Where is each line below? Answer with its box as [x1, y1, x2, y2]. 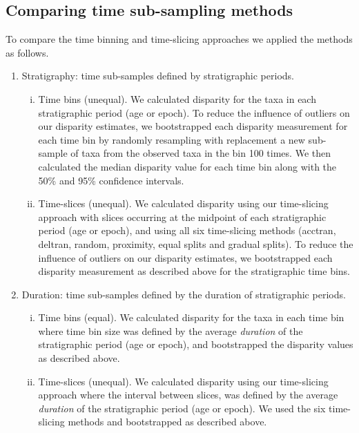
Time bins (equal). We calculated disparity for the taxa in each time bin [38, 310, 345, 325]
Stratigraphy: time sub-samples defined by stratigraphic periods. [21, 68, 294, 83]
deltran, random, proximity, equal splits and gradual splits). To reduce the [38, 236, 353, 251]
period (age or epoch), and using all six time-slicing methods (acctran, [38, 223, 336, 238]
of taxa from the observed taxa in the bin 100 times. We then [70, 146, 331, 160]
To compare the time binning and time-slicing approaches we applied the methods [6, 32, 353, 46]
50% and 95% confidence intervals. [38, 173, 184, 187]
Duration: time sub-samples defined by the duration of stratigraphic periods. [21, 287, 346, 301]
